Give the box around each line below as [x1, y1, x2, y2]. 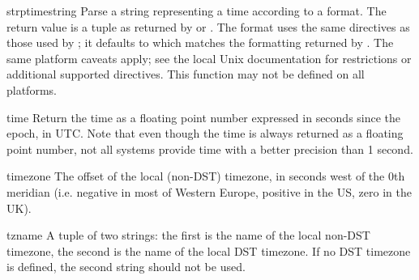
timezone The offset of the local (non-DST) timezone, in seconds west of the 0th [6, 168, 405, 185]
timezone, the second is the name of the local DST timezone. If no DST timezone [6, 242, 411, 259]
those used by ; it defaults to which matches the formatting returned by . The [6, 34, 394, 51]
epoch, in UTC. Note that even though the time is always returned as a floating [6, 125, 404, 142]
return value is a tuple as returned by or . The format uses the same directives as [6, 18, 410, 35]
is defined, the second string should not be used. [6, 258, 246, 275]
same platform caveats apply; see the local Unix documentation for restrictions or [6, 49, 412, 66]
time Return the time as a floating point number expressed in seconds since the [6, 108, 401, 125]
